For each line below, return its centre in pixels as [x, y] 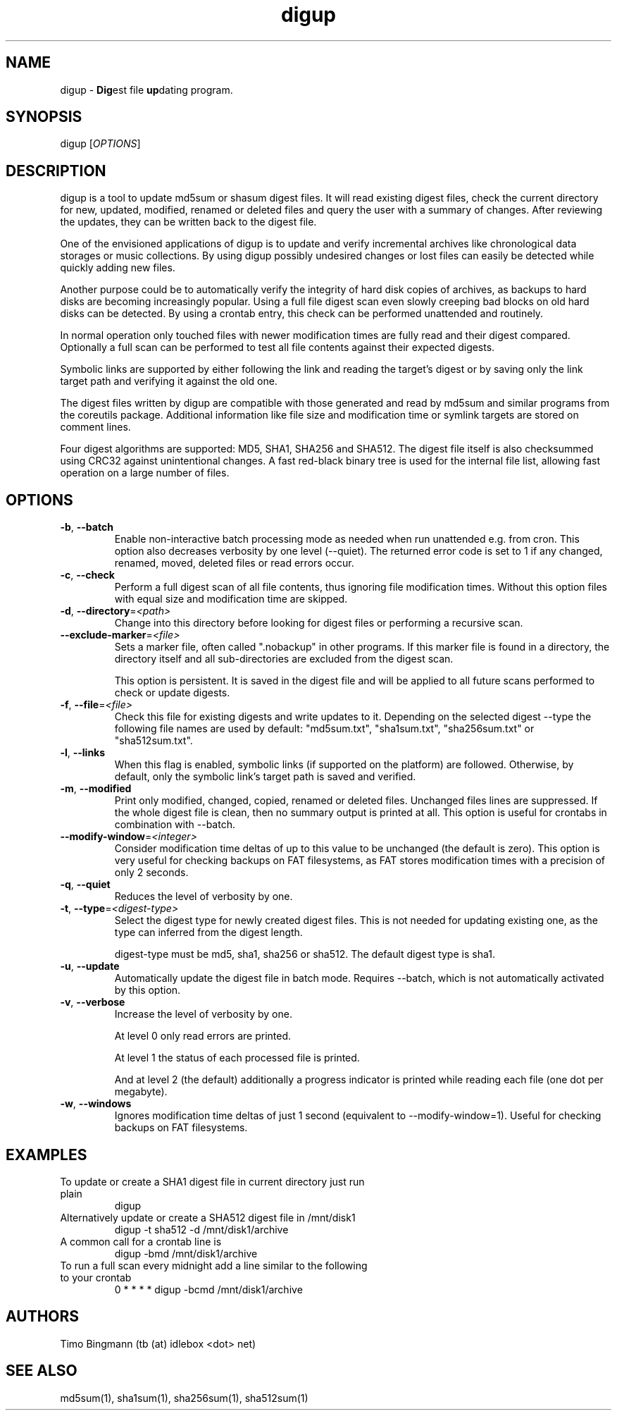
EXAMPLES [46, 1155]
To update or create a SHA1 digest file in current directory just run [212, 1181]
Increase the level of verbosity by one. [203, 1014]
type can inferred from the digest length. [208, 932]
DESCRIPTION [56, 171]
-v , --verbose [93, 1002]
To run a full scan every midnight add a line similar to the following [214, 1265]
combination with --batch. [175, 825]
